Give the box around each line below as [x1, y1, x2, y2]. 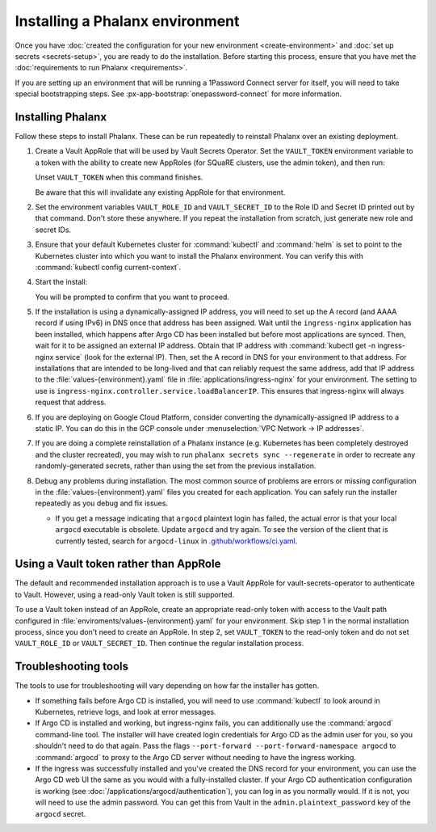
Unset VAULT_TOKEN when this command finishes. [35, 172, 203, 182]
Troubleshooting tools [15, 660, 129, 674]
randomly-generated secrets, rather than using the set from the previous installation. [35, 461, 317, 471]
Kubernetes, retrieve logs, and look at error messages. [35, 707, 217, 717]
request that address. [35, 397, 107, 408]
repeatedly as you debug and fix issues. [35, 498, 169, 509]
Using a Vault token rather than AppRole [15, 557, 221, 571]
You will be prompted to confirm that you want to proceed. [35, 292, 230, 302]
